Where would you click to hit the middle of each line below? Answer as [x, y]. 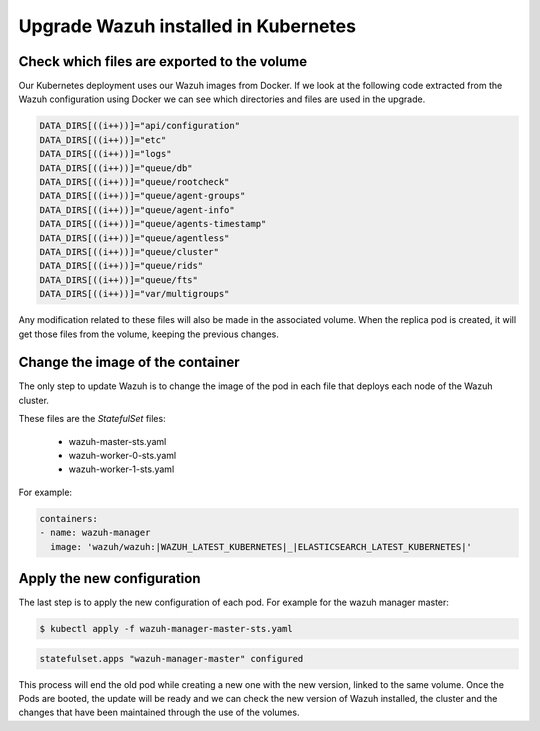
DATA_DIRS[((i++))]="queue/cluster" [129, 251]
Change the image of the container [129, 362]
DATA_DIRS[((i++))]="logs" [105, 154]
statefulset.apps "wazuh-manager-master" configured [171, 658]
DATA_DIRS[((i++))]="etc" [103, 139]
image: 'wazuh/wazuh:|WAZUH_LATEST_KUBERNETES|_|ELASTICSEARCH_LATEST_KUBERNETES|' [261, 546]
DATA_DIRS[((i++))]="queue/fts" [119, 279]
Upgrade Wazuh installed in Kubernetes [187, 26]
